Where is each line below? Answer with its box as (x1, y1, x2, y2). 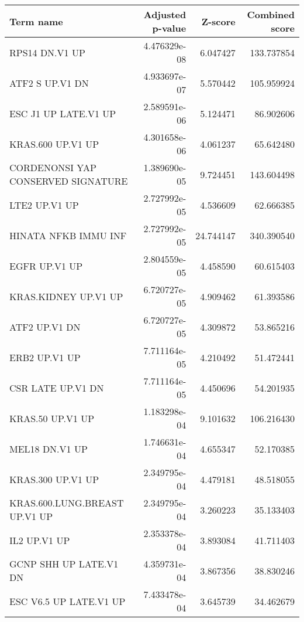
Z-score (201, 14, 236, 28)
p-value (152, 21, 186, 35)
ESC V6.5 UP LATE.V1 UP (9, 594, 126, 608)
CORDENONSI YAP (9, 161, 96, 174)
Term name (9, 14, 63, 28)
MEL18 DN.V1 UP (9, 441, 88, 456)
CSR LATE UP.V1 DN (9, 380, 104, 395)
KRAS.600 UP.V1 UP (9, 137, 99, 151)
